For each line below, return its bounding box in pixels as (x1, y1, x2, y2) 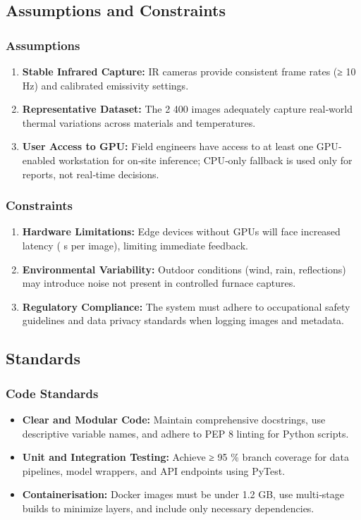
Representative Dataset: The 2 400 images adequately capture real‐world (22, 101, 353, 116)
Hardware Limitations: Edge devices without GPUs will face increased (22, 224, 341, 239)
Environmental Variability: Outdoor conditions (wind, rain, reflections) (22, 261, 346, 276)
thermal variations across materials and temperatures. (22, 115, 256, 130)
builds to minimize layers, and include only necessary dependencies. (22, 500, 314, 515)
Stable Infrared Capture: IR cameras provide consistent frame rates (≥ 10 (22, 64, 356, 78)
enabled (22, 152, 56, 167)
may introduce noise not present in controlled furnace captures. (22, 276, 296, 290)
